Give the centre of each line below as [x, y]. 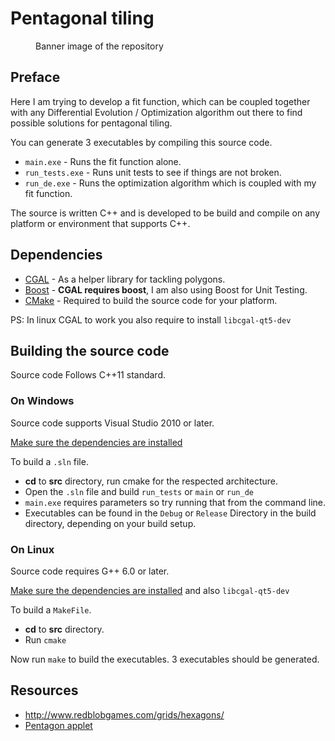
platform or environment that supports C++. [100, 223]
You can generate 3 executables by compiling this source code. [141, 142]
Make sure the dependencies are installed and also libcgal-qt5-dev [150, 590]
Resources [44, 690]
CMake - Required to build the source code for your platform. [151, 300]
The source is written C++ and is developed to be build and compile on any [165, 213]
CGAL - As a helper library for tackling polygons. [125, 279]
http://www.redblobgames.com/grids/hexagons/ [124, 714]
